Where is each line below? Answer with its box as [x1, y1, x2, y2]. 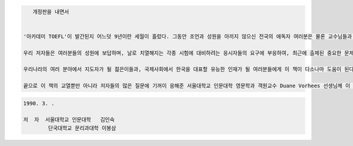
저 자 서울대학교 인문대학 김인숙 [23, 117, 115, 123]
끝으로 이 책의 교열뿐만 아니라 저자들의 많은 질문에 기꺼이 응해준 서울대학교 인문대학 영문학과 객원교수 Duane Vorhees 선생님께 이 [23, 82, 351, 89]
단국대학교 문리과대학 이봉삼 [48, 124, 116, 131]
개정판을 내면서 [32, 8, 69, 15]
